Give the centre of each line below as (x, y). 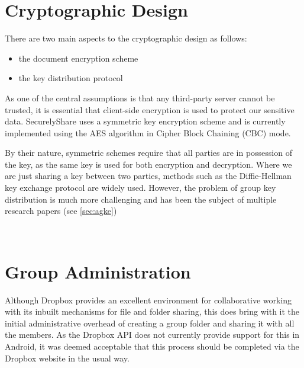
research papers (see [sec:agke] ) (61, 211)
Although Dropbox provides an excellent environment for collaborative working (148, 300)
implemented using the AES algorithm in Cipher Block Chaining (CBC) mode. (148, 132)
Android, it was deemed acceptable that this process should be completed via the (152, 346)
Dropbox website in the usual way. (67, 358)
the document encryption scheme (78, 58)
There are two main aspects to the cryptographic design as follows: (126, 38)
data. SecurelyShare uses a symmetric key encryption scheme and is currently (145, 121)
